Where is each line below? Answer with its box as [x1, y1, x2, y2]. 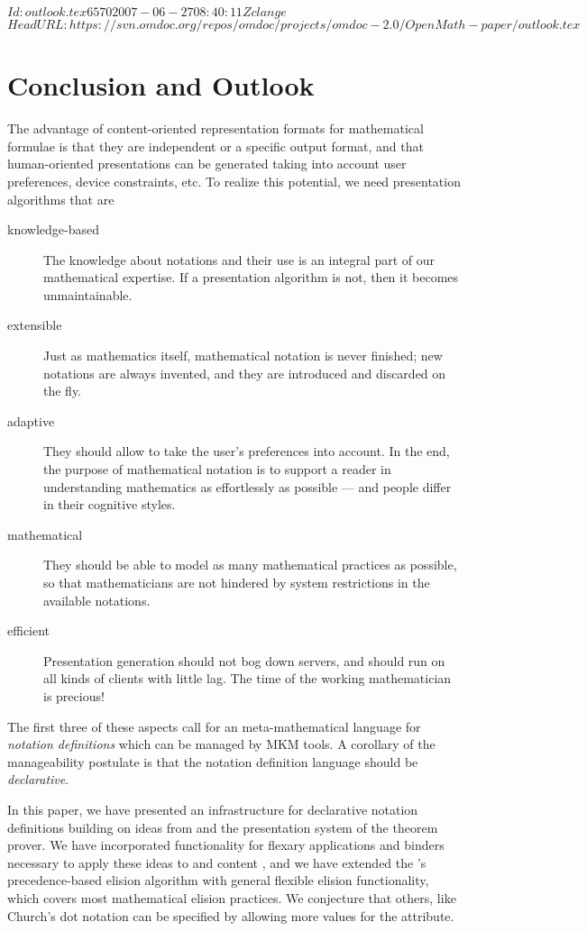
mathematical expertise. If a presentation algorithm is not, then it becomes [43, 268, 459, 287]
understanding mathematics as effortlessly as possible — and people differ [43, 477, 452, 496]
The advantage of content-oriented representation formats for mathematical [7, 119, 424, 138]
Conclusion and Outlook [7, 67, 315, 104]
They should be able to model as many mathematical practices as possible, [43, 555, 457, 574]
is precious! [43, 686, 105, 705]
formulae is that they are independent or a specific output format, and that [7, 136, 424, 155]
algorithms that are [7, 189, 115, 208]
